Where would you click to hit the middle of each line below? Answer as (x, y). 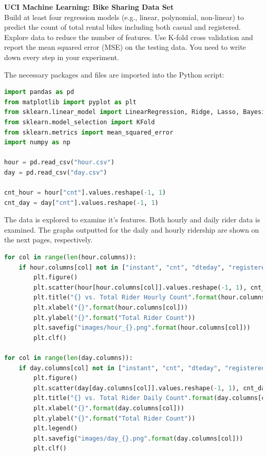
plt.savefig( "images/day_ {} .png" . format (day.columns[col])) (138, 438)
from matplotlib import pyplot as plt (70, 102)
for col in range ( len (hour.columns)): (70, 258)
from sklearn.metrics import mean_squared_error (89, 132)
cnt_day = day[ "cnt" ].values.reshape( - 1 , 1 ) (81, 203)
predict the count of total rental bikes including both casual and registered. (122, 27)
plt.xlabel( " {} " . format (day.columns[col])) (109, 408)
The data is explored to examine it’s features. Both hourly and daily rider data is (132, 220)
